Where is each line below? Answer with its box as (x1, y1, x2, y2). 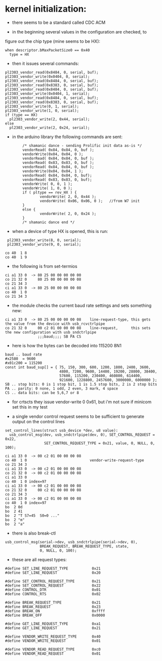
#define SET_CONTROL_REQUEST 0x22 (5, 583, 101, 588)
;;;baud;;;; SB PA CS (37, 334, 81, 339)
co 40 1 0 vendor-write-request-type (5, 458, 145, 463)
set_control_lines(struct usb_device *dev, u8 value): (5, 428, 118, 433)
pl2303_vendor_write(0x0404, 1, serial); (5, 91, 90, 96)
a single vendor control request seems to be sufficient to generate (12, 413, 145, 419)
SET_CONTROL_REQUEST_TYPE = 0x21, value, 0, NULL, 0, (44, 441, 155, 446)
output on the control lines (12, 418, 65, 424)
